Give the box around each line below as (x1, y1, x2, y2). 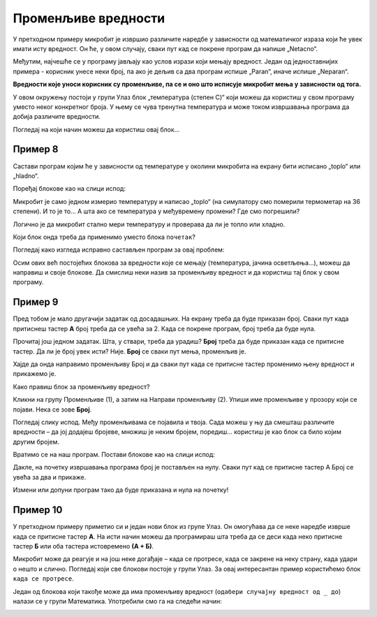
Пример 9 (13, 296, 59, 308)
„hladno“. (13, 171, 39, 180)
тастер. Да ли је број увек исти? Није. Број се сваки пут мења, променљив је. (13, 347, 246, 356)
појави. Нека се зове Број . (13, 405, 92, 414)
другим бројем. (13, 437, 59, 446)
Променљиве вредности (13, 10, 165, 26)
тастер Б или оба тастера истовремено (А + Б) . (13, 542, 154, 550)
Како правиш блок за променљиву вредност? (13, 382, 150, 391)
